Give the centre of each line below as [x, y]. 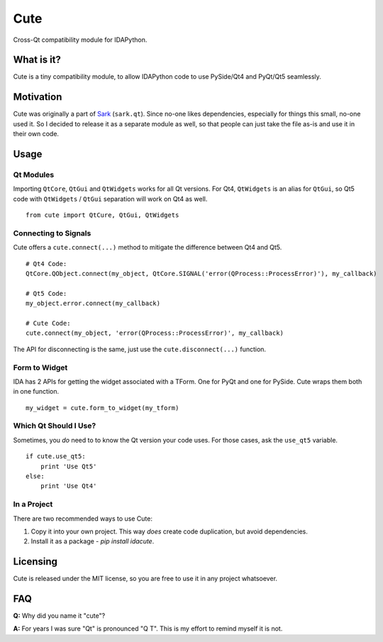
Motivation [38, 97]
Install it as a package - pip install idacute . [93, 541]
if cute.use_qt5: [56, 456]
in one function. [36, 392]
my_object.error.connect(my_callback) [93, 304]
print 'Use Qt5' [68, 466]
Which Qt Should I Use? [55, 426]
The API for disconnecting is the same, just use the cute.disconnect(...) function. [139, 349]
